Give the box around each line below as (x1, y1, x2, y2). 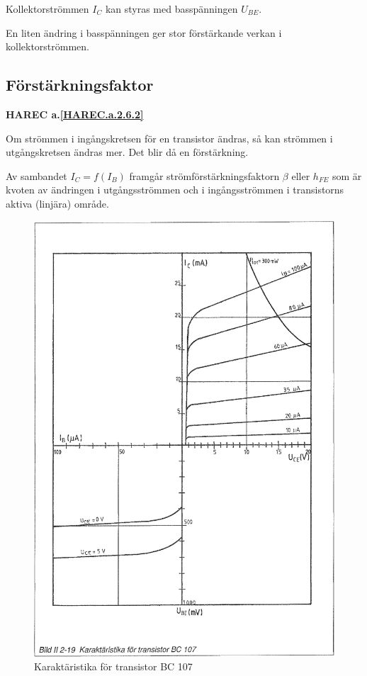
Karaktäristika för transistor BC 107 (34, 659, 193, 674)
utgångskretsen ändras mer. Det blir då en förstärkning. (6, 145, 249, 159)
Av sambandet (6, 168, 67, 183)
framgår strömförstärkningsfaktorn (129, 168, 280, 183)
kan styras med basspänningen (105, 1, 238, 16)
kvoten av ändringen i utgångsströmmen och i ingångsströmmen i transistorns (6, 182, 344, 197)
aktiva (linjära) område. (6, 196, 109, 210)
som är (332, 168, 362, 183)
